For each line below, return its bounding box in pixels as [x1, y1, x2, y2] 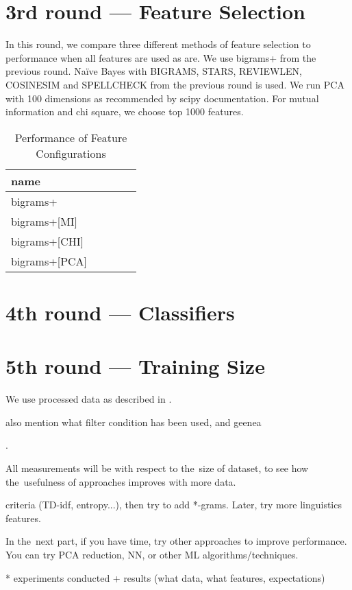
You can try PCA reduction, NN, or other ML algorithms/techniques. [5, 547, 299, 561]
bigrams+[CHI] [11, 233, 84, 249]
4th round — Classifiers [5, 298, 235, 326]
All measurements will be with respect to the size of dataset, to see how [5, 460, 309, 475]
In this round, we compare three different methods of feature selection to [5, 37, 311, 51]
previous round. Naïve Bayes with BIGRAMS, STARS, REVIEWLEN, [5, 64, 303, 78]
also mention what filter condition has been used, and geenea [5, 414, 262, 429]
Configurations [36, 145, 106, 161]
